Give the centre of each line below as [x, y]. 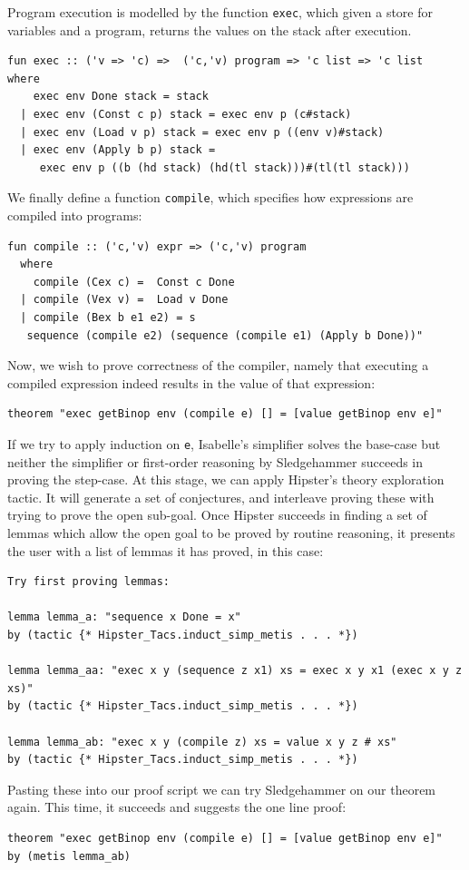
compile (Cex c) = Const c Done [134, 282]
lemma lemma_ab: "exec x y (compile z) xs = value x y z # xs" [202, 742]
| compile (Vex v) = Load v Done [124, 300]
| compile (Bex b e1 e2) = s [108, 318]
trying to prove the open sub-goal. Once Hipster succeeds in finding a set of [217, 515]
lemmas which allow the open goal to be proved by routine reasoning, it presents [231, 533]
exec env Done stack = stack [121, 97]
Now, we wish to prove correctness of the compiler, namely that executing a [218, 365]
